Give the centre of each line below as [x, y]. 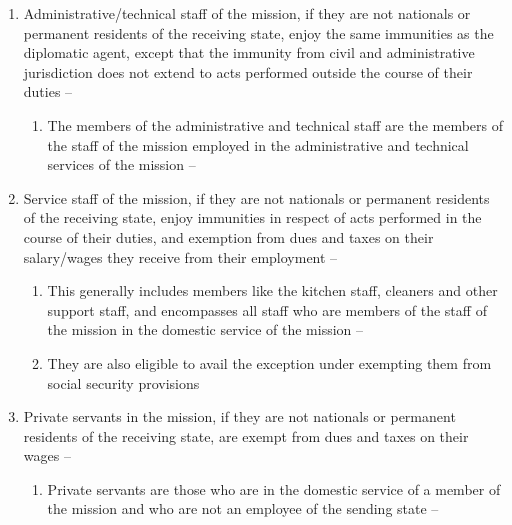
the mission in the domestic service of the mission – [205, 329]
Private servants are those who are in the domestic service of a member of [274, 488]
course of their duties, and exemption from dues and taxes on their [228, 236]
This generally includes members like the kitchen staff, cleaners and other [272, 290]
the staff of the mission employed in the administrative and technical [258, 144]
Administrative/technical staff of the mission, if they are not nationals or [247, 13]
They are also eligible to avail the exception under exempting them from [269, 362]
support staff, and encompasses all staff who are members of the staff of [267, 309]
